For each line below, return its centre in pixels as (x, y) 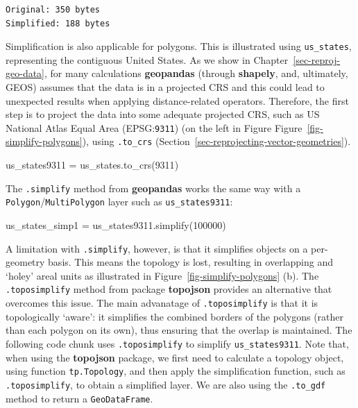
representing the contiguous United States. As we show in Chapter (147, 59)
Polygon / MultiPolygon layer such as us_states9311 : (119, 202)
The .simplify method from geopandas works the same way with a (153, 188)
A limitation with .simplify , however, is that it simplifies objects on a (157, 248)
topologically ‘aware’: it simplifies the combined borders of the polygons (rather (175, 316)
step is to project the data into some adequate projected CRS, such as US (163, 114)
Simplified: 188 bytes (58, 23)
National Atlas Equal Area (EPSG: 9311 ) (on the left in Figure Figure (154, 127)
